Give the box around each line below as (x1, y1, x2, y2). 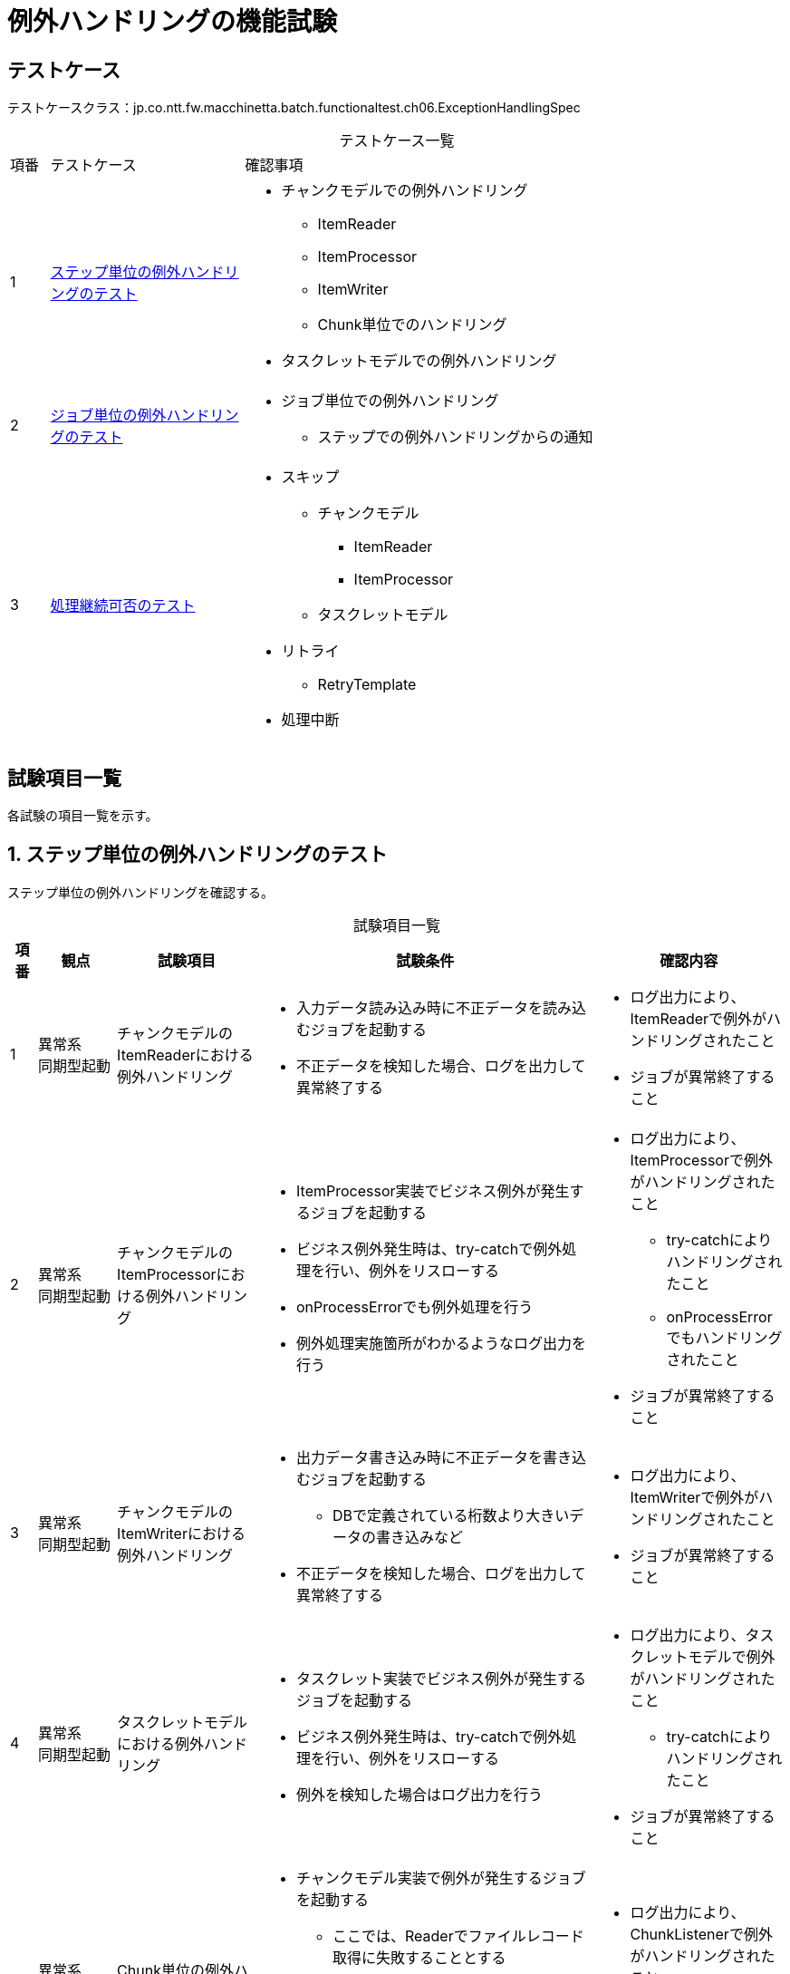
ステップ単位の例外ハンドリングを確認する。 (7, 884, 274, 900)
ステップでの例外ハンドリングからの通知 (317, 428, 593, 447)
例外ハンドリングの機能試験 (7, 6, 338, 37)
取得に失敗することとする (332, 1948, 506, 1967)
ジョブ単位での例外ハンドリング (281, 392, 499, 411)
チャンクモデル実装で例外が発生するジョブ (296, 1868, 586, 1887)
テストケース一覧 (339, 131, 455, 150)
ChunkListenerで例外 (630, 1924, 773, 1943)
